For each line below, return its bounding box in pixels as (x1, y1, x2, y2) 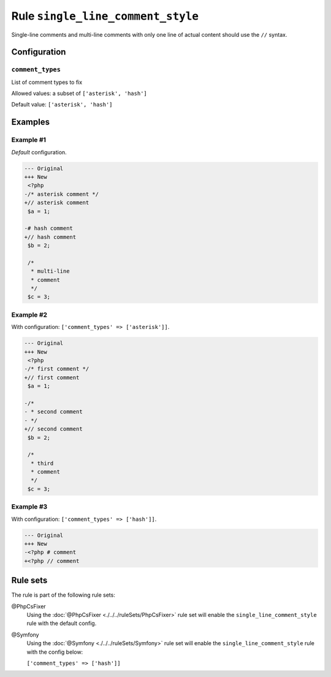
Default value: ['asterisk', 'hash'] (11, 101, 113, 108)
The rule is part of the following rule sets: (11, 591, 116, 599)
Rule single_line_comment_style (11, 9, 199, 23)
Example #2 (11, 310, 48, 319)
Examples (11, 117, 50, 127)
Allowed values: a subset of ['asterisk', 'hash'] (11, 89, 147, 97)
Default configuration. (11, 148, 67, 156)
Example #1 (11, 135, 46, 144)
